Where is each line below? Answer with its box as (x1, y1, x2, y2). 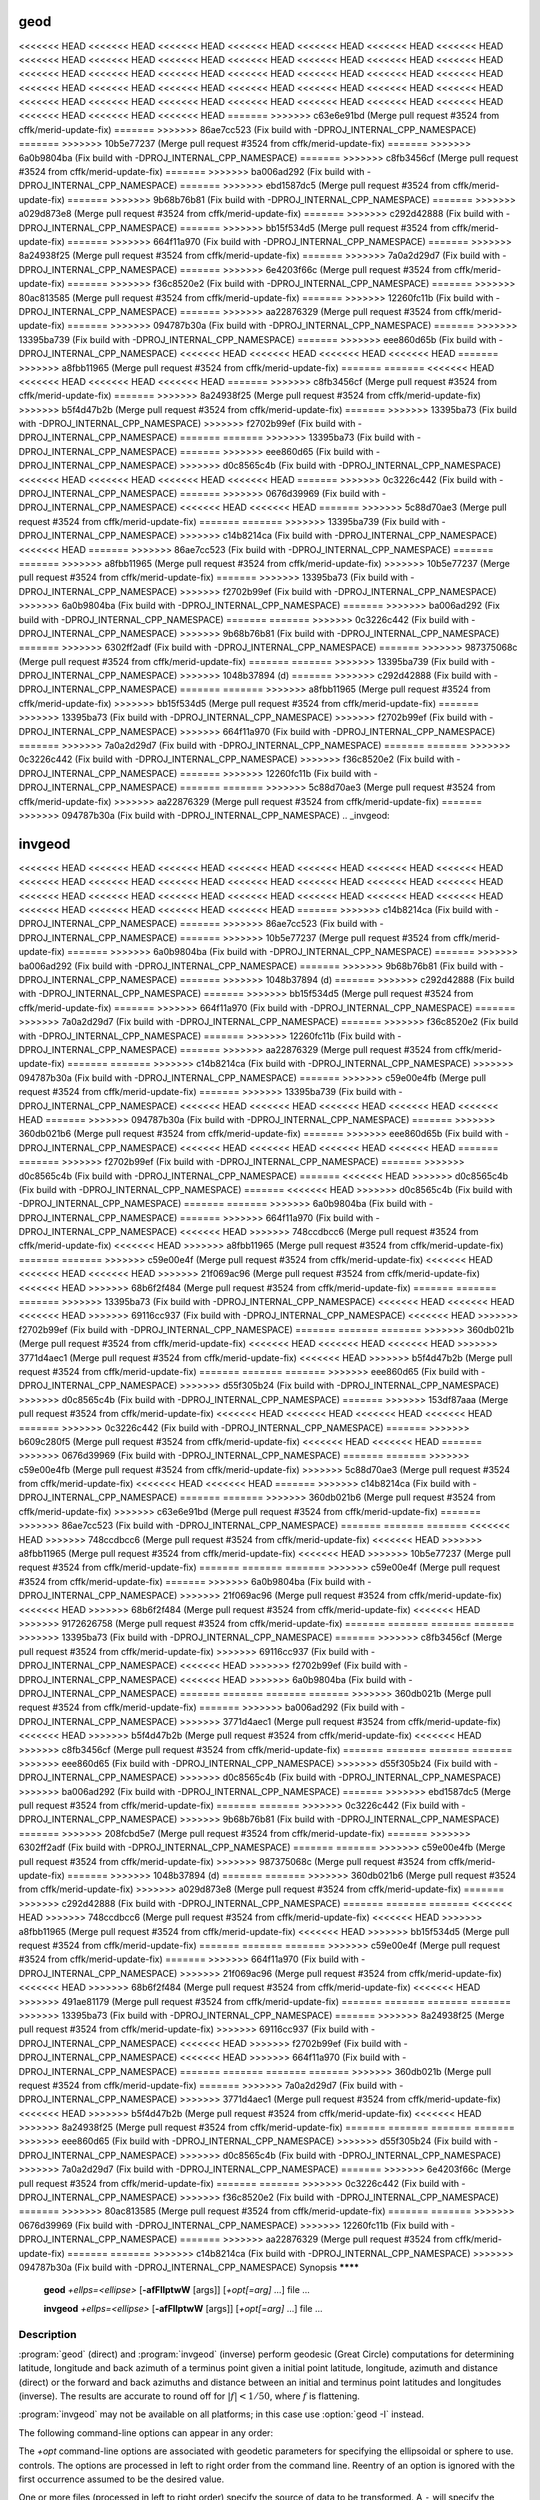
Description (18, 2327, 77, 2341)
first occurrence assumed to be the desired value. (18, 2473, 225, 2485)
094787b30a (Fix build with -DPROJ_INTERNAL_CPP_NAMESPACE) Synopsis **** (18, 2261, 360, 2273)
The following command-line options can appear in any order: (18, 2426, 274, 2439)
